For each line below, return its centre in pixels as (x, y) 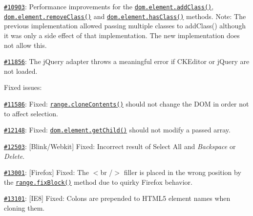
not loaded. (21, 71)
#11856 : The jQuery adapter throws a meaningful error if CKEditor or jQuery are (127, 61)
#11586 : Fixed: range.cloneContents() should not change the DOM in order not (126, 103)
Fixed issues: (23, 87)
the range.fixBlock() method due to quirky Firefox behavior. (98, 182)
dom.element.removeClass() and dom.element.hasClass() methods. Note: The (125, 16)
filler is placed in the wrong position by (182, 172)
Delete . (14, 156)
